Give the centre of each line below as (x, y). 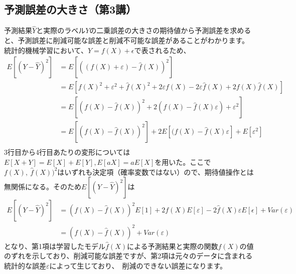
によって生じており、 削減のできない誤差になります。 (138, 265)
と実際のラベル (61, 30)
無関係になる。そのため (43, 187)
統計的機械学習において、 (46, 50)
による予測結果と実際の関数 (172, 246)
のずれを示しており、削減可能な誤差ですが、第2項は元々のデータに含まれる (128, 256)
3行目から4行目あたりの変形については (67, 152)
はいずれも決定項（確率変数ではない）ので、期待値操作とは (156, 172)
